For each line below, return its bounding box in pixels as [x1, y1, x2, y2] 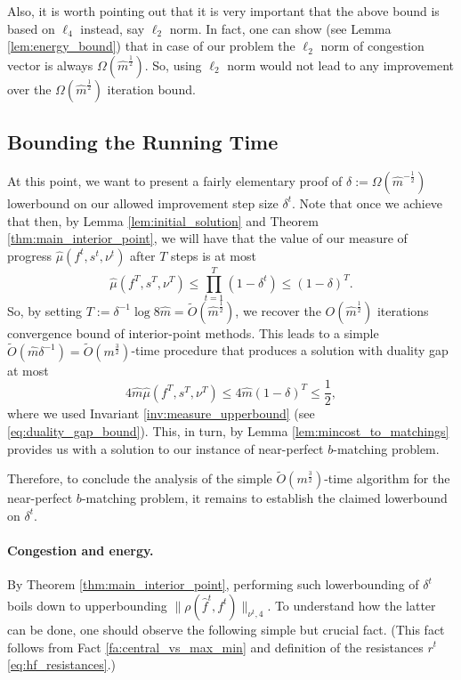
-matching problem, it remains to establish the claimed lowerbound [81, 489, 448, 507]
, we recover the [235, 301, 321, 320]
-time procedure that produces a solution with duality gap [131, 341, 449, 360]
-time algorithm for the [324, 469, 450, 488]
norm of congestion [320, 36, 425, 55]
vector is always [7, 55, 93, 74]
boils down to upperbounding [7, 595, 167, 614]
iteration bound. [107, 79, 196, 98]
